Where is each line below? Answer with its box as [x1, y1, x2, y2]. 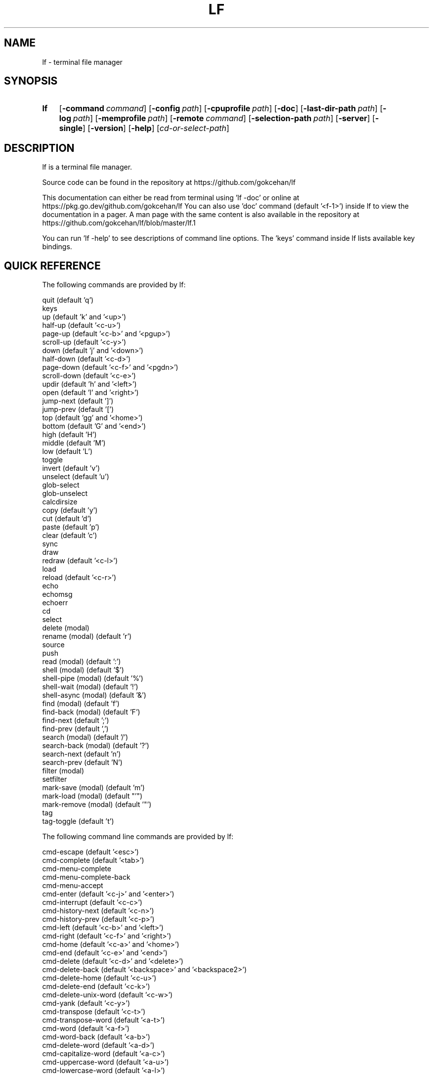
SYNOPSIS [4, 75, 58, 88]
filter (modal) [42, 766, 85, 775]
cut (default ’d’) [42, 514, 92, 523]
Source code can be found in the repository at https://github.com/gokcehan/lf [42, 178, 296, 187]
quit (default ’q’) [42, 296, 94, 305]
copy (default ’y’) [42, 506, 98, 515]
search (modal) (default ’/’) [42, 733, 129, 742]
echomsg [42, 590, 73, 599]
